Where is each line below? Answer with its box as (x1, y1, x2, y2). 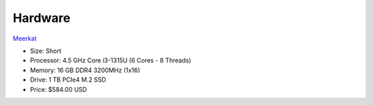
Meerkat (12, 34, 37, 43)
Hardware (12, 10, 70, 25)
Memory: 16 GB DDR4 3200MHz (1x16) (30, 66, 141, 74)
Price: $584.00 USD (30, 85, 88, 93)
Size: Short (30, 47, 61, 55)
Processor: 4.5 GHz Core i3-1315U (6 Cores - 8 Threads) (30, 56, 191, 65)
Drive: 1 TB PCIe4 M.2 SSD (30, 75, 106, 84)
